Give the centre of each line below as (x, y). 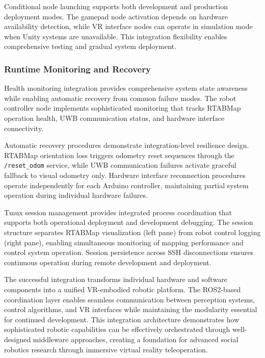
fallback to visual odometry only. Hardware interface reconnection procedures (125, 175)
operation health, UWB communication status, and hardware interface (114, 118)
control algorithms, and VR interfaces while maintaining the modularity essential (131, 309)
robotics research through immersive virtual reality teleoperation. (106, 349)
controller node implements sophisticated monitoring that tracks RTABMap (123, 108)
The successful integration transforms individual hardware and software (116, 279)
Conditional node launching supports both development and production (116, 6)
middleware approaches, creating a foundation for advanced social (136, 339)
